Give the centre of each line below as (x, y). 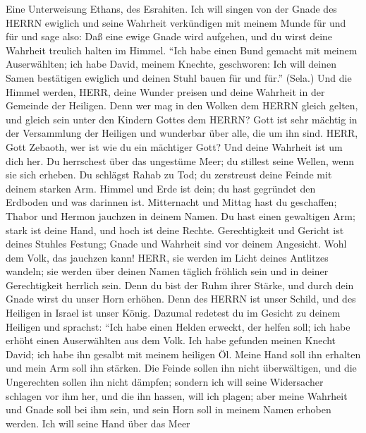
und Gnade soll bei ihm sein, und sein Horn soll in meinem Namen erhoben (169, 409)
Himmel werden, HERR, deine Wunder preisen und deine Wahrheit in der (165, 91)
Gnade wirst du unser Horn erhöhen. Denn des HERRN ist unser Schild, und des (181, 299)
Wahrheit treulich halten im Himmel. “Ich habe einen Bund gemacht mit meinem (182, 50)
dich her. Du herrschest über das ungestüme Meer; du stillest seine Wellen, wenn (180, 160)
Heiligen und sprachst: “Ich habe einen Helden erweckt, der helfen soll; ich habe (178, 326)
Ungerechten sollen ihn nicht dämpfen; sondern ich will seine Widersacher (165, 382)
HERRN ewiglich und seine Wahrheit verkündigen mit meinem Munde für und (176, 22)
